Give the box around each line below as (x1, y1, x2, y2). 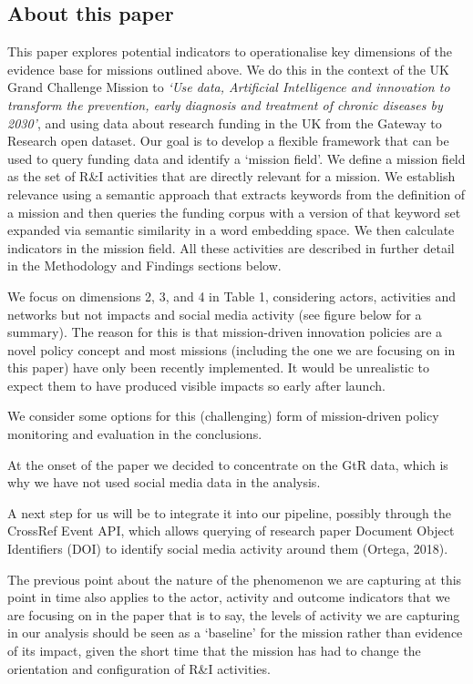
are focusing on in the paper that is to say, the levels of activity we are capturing (7, 605, 460, 624)
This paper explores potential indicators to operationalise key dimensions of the (7, 42, 452, 61)
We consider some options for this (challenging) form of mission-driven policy (7, 406, 439, 425)
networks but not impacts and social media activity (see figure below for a (7, 304, 422, 323)
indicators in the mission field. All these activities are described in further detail (7, 238, 455, 257)
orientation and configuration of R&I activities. (7, 658, 271, 678)
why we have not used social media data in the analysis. (7, 473, 321, 492)
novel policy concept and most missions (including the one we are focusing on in (7, 340, 456, 359)
